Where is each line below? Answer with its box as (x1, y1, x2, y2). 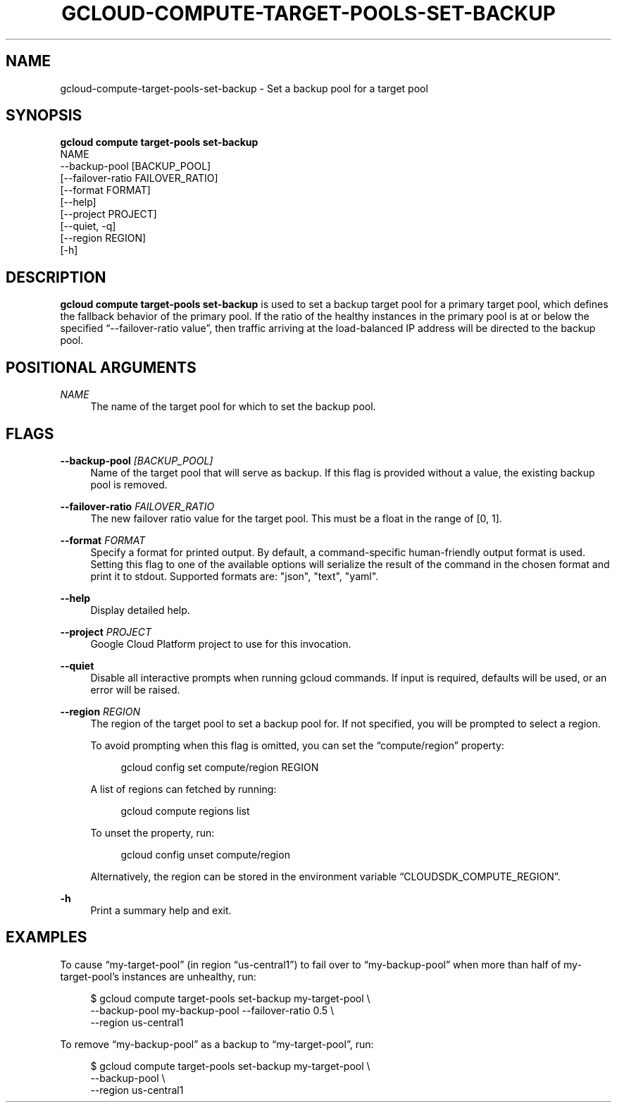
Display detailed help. (90, 603, 190, 616)
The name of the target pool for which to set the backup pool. (90, 400, 376, 413)
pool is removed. (90, 478, 168, 491)
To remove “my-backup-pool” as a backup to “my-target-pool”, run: (60, 1038, 374, 1050)
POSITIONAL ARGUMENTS (6, 358, 197, 376)
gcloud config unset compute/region (120, 848, 290, 861)
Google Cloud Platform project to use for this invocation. (90, 637, 351, 650)
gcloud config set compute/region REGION (120, 761, 319, 773)
